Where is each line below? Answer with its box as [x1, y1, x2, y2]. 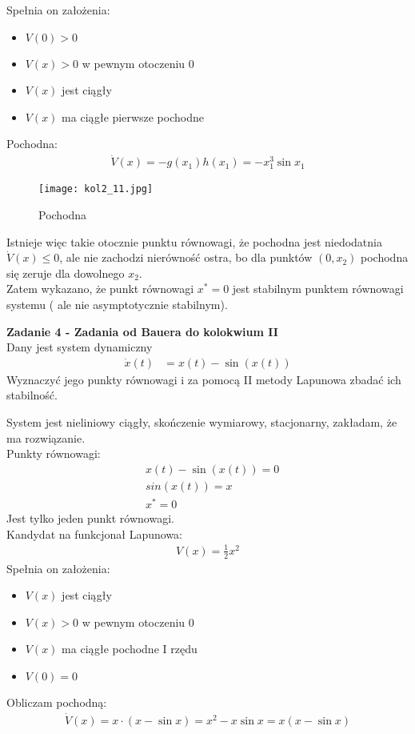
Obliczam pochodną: [6, 693, 107, 710]
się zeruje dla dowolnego [6, 264, 125, 281]
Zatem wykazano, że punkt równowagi [6, 280, 194, 297]
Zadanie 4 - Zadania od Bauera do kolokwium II [6, 323, 278, 339]
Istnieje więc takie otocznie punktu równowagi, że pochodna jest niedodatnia [6, 233, 382, 250]
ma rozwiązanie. [6, 429, 86, 446]
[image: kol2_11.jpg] [38, 183, 154, 195]
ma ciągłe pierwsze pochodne [62, 108, 204, 125]
